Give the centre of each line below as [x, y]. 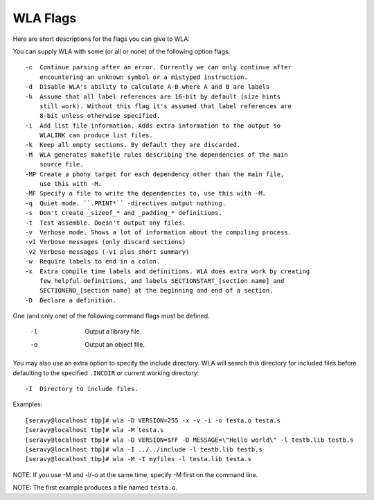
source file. [61, 164]
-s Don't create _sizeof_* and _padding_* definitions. [124, 213]
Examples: [28, 404]
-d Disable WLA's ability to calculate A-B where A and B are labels [148, 87]
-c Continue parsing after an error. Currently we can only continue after [159, 67]
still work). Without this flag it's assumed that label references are [166, 106]
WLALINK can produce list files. [96, 136]
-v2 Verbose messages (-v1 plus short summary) [107, 252]
